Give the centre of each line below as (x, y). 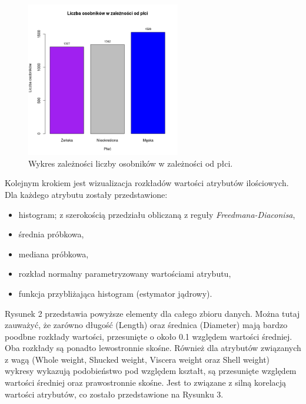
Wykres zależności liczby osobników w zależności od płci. (131, 163)
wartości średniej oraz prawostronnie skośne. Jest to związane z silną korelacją (146, 383)
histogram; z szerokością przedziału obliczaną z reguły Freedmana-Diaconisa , (157, 214)
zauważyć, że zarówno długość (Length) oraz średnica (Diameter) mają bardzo (146, 325)
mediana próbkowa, (54, 254)
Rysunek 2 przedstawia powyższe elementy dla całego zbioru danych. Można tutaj (152, 313)
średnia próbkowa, (51, 234)
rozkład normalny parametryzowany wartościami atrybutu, (125, 274)
